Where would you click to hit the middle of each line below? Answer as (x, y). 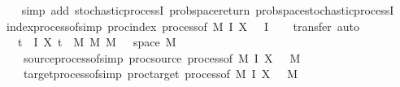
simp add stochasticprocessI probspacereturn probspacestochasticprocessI (208, 10)
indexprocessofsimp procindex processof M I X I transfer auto (183, 26)
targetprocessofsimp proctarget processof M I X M (160, 74)
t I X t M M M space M (97, 42)
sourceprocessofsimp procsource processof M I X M (162, 57)
